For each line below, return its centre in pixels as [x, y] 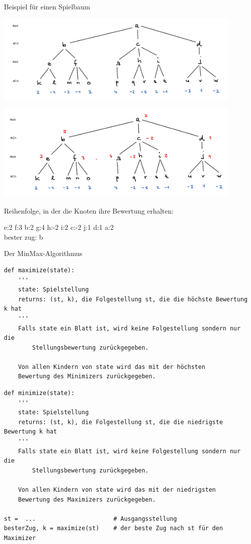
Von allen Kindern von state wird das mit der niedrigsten [117, 490]
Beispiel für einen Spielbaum [47, 6]
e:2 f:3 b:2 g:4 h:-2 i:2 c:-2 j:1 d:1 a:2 [59, 227]
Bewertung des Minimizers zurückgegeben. [87, 377]
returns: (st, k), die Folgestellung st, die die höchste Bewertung [133, 299]
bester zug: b [24, 236]
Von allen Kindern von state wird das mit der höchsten [112, 367]
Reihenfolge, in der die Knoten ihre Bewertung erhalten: [89, 210]
